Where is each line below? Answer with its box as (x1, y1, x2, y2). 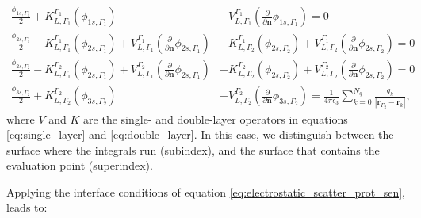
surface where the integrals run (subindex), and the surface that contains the (6, 141, 380, 158)
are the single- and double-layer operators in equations (83, 110, 348, 127)
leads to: (6, 199, 48, 216)
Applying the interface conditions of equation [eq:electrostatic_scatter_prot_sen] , (6, 183, 405, 200)
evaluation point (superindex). (6, 157, 153, 174)
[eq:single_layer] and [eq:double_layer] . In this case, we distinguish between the (6, 126, 394, 143)
